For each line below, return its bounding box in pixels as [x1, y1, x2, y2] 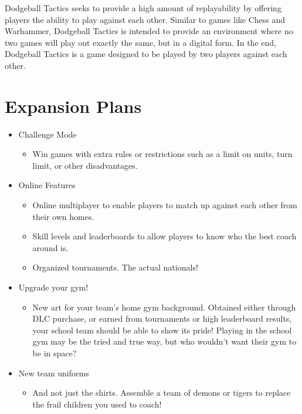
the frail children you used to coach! [32, 398, 162, 410]
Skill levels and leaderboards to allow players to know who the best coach [32, 230, 297, 242]
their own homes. [32, 210, 94, 222]
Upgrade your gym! [18, 281, 89, 293]
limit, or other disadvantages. [32, 159, 138, 171]
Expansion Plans [5, 94, 142, 118]
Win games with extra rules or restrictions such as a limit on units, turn [32, 148, 293, 160]
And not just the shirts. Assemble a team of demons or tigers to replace [32, 386, 291, 399]
